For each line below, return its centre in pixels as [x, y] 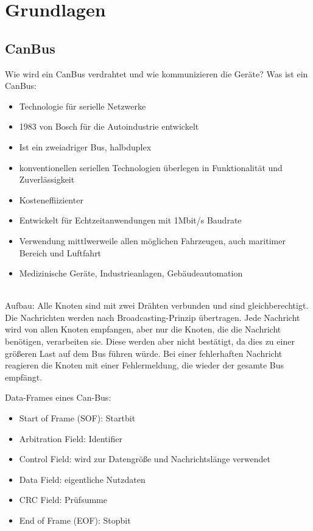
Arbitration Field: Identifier [71, 438]
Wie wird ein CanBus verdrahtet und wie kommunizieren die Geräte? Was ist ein [156, 73]
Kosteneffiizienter [51, 199]
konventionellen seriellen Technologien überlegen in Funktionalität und [151, 167]
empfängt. [24, 377]
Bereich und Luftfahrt [60, 252]
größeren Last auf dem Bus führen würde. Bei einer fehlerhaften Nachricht [144, 353]
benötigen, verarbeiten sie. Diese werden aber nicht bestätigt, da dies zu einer [150, 341]
